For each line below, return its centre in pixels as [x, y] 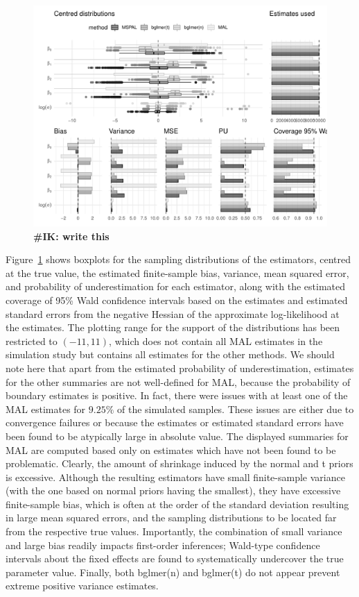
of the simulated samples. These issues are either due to [236, 409]
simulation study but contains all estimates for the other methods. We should [170, 354]
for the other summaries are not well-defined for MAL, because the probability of [178, 381]
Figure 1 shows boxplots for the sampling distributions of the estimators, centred [178, 259]
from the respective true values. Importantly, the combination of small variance [174, 531]
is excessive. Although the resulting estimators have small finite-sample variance [175, 477]
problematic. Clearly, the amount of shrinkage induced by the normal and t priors [179, 463]
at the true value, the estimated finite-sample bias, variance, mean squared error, [177, 272]
